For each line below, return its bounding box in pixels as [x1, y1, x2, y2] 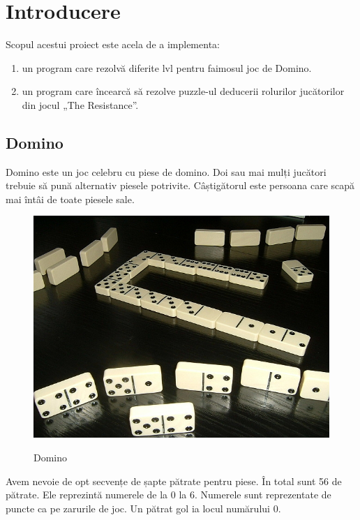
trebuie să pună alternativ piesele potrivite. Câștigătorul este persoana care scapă [6, 178, 355, 193]
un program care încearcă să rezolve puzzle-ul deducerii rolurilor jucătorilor [22, 84, 345, 98]
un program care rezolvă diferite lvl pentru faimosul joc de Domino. [22, 60, 312, 75]
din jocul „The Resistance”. [22, 97, 139, 112]
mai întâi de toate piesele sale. [6, 191, 135, 206]
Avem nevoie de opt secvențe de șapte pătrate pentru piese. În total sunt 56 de [6, 473, 342, 488]
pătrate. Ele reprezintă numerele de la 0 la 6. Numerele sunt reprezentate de [6, 487, 331, 502]
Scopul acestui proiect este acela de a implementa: [6, 37, 220, 52]
